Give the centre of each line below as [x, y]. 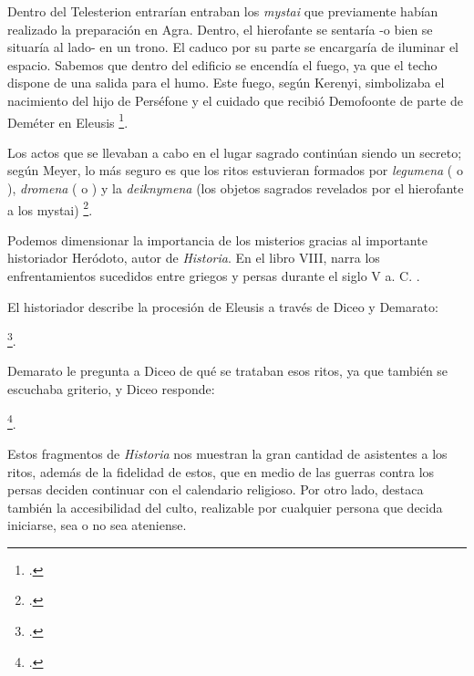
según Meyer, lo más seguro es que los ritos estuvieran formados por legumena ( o [235, 170]
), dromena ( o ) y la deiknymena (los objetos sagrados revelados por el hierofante [236, 188]
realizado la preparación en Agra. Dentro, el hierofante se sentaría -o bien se [220, 29]
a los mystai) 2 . [50, 208]
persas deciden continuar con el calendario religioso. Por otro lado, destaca [216, 489]
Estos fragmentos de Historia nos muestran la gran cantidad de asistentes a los [227, 453]
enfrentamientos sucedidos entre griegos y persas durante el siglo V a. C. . [214, 276]
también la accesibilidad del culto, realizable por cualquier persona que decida [225, 507]
